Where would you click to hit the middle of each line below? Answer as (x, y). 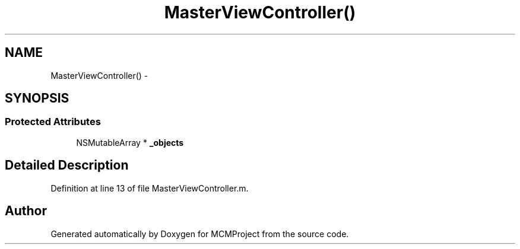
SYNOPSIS (37, 98)
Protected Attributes (53, 122)
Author (26, 211)
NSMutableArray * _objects (130, 142)
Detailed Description (67, 165)
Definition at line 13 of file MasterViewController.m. (150, 188)
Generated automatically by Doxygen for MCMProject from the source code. (200, 234)
